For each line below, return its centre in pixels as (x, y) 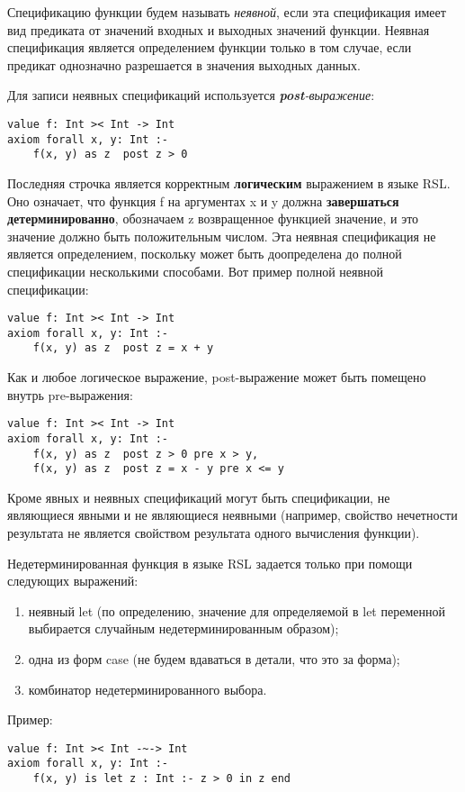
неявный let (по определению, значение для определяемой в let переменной (237, 610)
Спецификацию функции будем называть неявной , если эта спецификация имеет (227, 12)
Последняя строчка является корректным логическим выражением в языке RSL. (229, 182)
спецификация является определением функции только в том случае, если (210, 47)
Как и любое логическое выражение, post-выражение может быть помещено (217, 377)
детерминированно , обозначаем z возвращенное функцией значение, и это (213, 218)
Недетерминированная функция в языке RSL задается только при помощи (210, 563)
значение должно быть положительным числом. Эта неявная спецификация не (222, 236)
